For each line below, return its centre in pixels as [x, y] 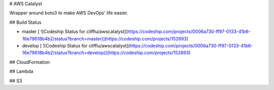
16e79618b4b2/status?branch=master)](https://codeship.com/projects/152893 [105, 38]
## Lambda [21, 71]
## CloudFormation [30, 62]
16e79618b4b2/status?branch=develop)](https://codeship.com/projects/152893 [106, 53]
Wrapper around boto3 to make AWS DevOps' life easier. [69, 13]
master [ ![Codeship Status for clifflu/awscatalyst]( [75, 32]
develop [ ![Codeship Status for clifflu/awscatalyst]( [76, 46]
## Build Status [25, 22]
